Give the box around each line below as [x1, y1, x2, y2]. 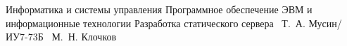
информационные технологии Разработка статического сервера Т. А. [6, 15, 305, 30]
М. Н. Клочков [51, 29, 117, 44]
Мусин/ [308, 15, 342, 30]
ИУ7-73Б [6, 29, 44, 44]
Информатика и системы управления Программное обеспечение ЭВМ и [6, 2, 313, 16]
